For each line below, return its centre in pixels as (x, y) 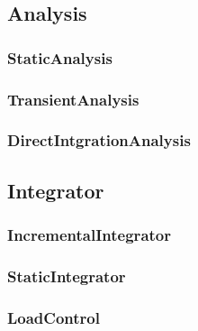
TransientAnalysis (73, 99)
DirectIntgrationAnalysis (99, 140)
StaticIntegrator (67, 276)
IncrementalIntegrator (89, 235)
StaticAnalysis (60, 57)
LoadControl (54, 317)
